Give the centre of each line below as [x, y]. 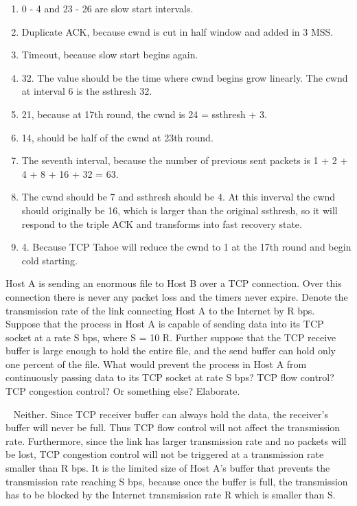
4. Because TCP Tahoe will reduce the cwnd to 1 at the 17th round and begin [186, 247]
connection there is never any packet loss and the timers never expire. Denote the [177, 296]
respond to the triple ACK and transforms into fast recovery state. [162, 223]
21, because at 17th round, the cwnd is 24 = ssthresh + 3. [144, 114]
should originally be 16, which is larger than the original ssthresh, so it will [180, 210]
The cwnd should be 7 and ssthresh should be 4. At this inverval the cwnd [178, 197]
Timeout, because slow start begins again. [110, 55]
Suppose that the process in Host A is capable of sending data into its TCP [165, 324]
